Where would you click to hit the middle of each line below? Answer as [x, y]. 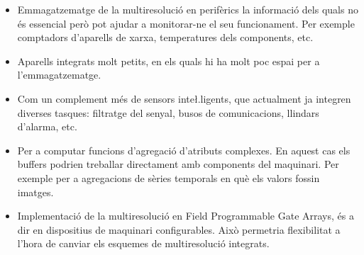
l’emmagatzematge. [59, 75]
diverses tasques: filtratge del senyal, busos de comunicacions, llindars [168, 112]
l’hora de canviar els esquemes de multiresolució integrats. [143, 243]
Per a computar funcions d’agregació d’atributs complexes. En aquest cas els [184, 150]
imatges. [35, 192]
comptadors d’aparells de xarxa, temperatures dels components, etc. [165, 37]
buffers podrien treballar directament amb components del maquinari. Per [178, 164]
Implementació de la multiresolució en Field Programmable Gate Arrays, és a [186, 216]
